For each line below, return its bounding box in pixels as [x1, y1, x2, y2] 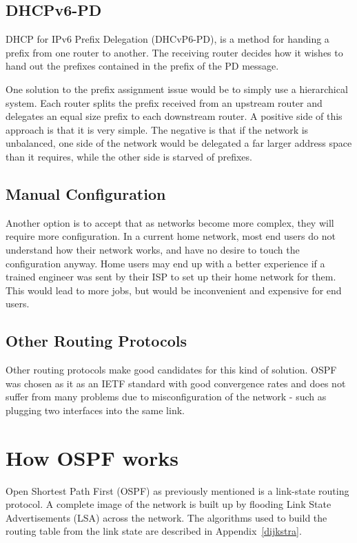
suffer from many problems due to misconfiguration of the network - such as [6, 389, 327, 404]
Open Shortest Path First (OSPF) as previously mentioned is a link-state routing [6, 483, 349, 498]
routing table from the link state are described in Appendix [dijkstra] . [6, 524, 302, 538]
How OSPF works [6, 443, 178, 471]
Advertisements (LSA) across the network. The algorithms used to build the [6, 510, 327, 524]
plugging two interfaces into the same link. [6, 402, 185, 417]
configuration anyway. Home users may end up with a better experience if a [6, 256, 325, 270]
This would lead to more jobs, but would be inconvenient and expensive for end [6, 283, 342, 297]
